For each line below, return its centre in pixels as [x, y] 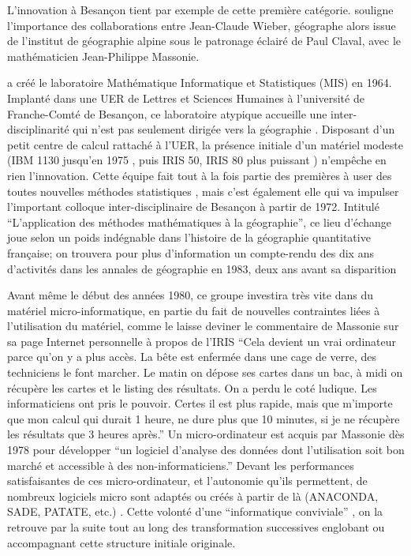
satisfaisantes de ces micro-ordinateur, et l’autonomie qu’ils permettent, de [187, 481]
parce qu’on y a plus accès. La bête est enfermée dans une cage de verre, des [192, 357]
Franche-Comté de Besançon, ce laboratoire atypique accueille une [167, 113]
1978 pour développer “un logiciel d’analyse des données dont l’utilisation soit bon [206, 450]
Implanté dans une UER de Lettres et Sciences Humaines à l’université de [186, 98]
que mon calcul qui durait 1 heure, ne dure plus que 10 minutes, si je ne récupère [204, 418]
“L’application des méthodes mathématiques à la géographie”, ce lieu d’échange [199, 222]
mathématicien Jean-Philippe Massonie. [103, 56]
